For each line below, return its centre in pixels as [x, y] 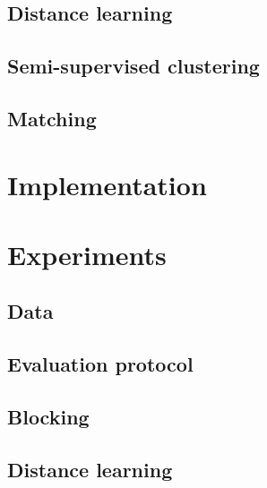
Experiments [87, 254]
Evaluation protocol [100, 364]
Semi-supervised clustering [133, 66]
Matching [52, 118]
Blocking [48, 417]
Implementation [107, 184]
